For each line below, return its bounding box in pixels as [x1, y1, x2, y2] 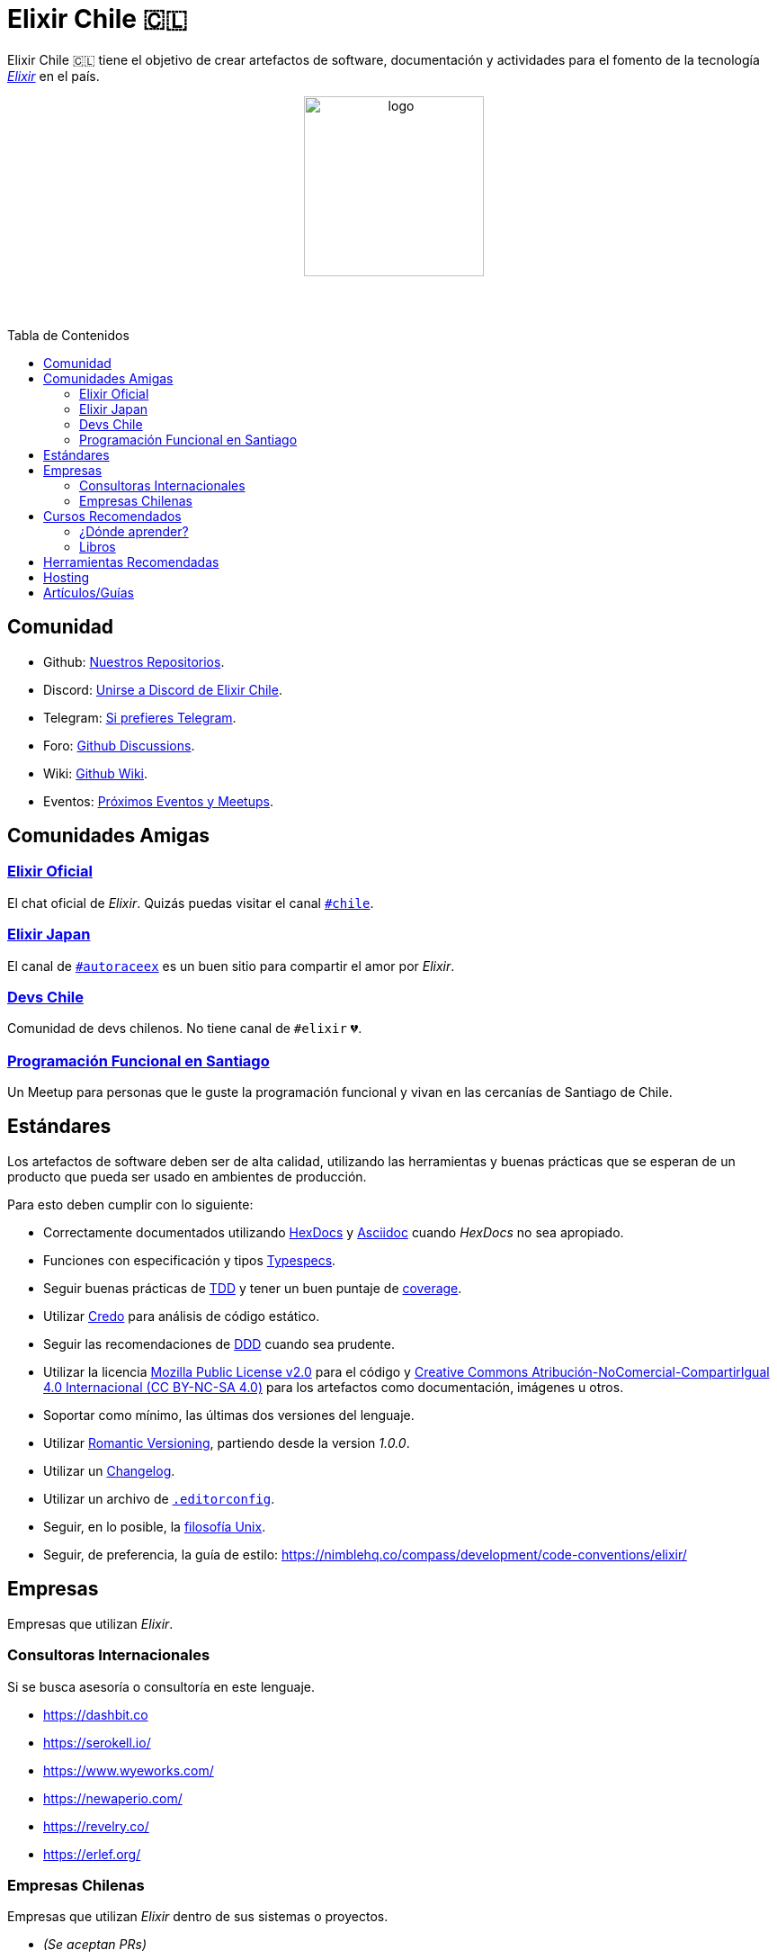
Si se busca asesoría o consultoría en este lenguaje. [7, 1678, 316, 1694]
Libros [79, 538, 116, 554]
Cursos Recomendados [43, 508, 182, 524]
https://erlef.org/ [43, 1846, 141, 1862]
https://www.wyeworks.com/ [43, 1762, 214, 1778]
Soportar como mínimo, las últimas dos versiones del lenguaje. [43, 1406, 415, 1423]
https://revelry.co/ [43, 1818, 149, 1834]
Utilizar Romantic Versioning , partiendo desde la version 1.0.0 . [43, 1434, 410, 1451]
